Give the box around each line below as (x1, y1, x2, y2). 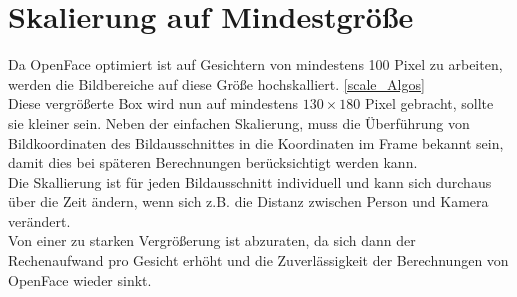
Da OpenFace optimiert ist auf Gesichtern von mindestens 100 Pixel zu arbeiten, (8, 54, 503, 75)
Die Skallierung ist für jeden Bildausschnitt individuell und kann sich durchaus (8, 171, 492, 192)
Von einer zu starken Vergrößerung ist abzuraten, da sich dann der (8, 230, 416, 251)
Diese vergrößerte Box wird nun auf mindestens (8, 93, 299, 114)
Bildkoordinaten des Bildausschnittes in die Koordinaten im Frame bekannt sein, (8, 132, 504, 153)
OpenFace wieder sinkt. (8, 269, 152, 290)
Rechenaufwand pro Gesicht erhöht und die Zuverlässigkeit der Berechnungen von (8, 250, 509, 271)
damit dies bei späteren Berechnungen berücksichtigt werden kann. (8, 152, 418, 173)
